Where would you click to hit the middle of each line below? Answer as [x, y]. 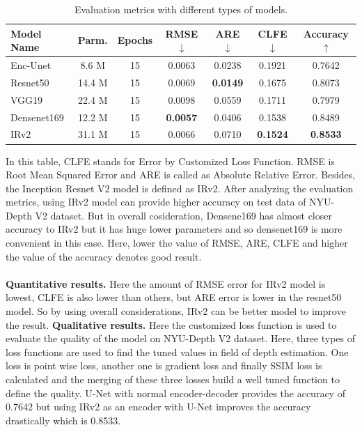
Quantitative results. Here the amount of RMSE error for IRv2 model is [166, 283]
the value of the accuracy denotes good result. [104, 256]
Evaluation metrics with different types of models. [181, 9]
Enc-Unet [31, 65]
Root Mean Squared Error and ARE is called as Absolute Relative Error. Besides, [181, 175]
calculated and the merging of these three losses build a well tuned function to [173, 379]
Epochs [135, 40]
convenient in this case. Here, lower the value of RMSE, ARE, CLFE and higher [177, 243]
